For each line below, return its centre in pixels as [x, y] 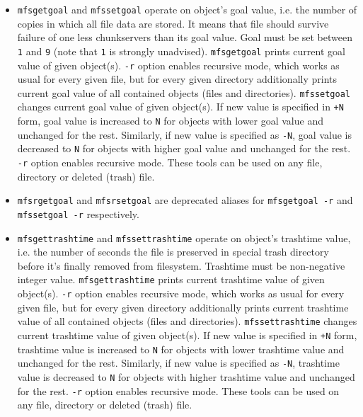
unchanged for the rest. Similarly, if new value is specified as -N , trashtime [178, 363]
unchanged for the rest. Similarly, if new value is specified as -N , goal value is [184, 134]
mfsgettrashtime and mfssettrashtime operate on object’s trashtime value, [184, 238]
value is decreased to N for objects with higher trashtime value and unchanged [186, 376]
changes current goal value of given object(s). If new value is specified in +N [180, 107]
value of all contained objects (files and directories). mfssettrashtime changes [187, 321]
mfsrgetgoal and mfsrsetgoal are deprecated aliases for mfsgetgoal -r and [185, 200]
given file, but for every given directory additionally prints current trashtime [183, 307]
